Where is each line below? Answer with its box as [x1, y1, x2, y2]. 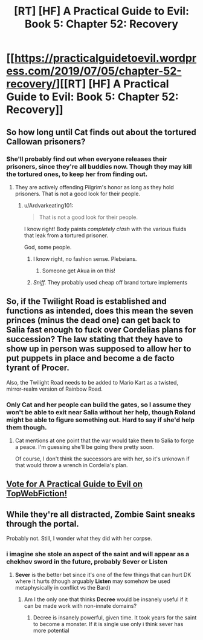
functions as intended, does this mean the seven [6, 306, 193, 316]
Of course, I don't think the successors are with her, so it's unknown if [14, 455, 190, 462]
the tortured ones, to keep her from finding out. [6, 170, 148, 178]
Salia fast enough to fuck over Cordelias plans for [6, 325, 196, 335]
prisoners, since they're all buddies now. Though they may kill [6, 162, 192, 170]
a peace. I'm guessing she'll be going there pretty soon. [14, 443, 154, 450]
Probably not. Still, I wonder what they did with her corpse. [6, 535, 152, 542]
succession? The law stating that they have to [6, 334, 183, 345]
